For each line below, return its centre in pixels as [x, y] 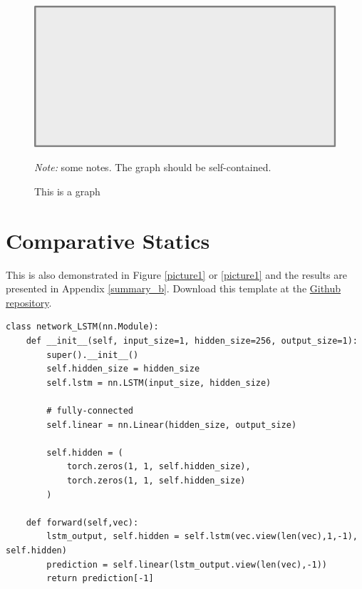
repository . [29, 302]
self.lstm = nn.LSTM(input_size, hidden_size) [159, 383]
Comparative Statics [108, 240]
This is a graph [67, 191]
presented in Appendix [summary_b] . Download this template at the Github [174, 288]
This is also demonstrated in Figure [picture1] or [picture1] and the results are [176, 274]
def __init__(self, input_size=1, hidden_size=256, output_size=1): [192, 341]
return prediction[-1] [100, 579]
